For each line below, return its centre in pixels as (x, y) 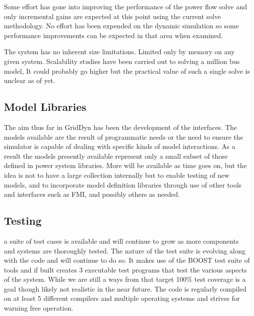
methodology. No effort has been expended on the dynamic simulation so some (121, 26)
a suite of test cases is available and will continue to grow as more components (121, 241)
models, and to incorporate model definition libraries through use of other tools (123, 184)
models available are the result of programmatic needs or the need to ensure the (124, 137)
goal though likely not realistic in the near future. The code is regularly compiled (125, 288)
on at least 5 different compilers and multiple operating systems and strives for (122, 298)
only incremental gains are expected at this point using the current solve (113, 16)
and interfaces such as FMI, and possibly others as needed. (92, 194)
